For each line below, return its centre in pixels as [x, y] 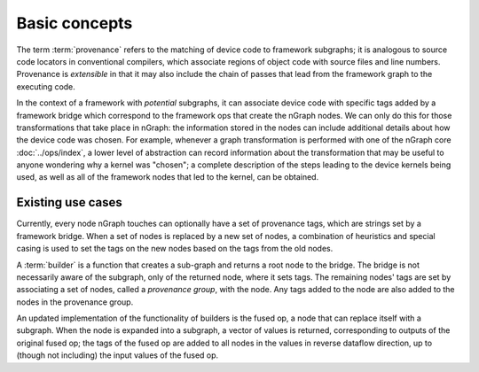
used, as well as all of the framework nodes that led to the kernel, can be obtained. [168, 177]
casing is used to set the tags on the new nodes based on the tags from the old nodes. [175, 249]
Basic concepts [75, 23]
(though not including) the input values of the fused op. [118, 355]
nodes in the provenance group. [75, 302]
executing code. [46, 86]
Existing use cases [70, 202]
